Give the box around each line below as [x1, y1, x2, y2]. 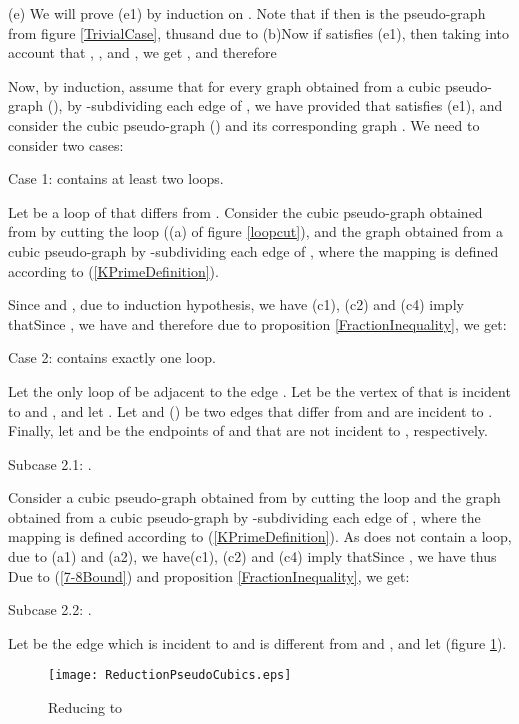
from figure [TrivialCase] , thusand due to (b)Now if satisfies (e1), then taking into [8, 22, 510, 43]
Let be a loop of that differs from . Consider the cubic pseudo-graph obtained [8, 201, 483, 222]
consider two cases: [8, 134, 124, 155]
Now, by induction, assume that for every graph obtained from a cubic [8, 75, 441, 96]
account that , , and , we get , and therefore [8, 42, 277, 63]
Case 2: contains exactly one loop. [8, 347, 216, 368]
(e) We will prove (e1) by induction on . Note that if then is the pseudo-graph [8, 3, 486, 23]
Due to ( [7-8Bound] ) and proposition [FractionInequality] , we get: [8, 565, 410, 586]
